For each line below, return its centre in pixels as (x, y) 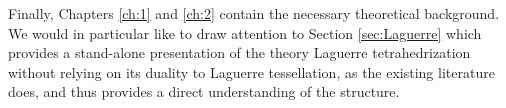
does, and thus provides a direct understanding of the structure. (204, 91)
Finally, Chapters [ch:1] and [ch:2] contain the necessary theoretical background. (254, 13)
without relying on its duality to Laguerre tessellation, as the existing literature (251, 71)
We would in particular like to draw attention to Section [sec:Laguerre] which (245, 32)
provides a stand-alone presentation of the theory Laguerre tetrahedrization (239, 52)
